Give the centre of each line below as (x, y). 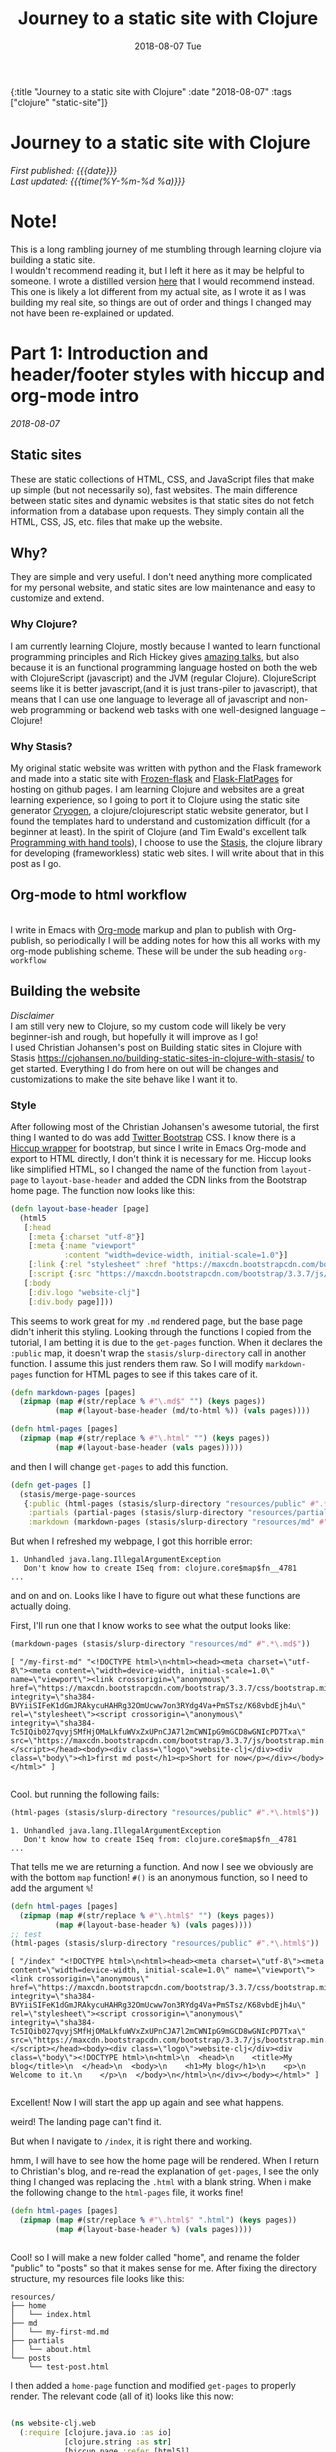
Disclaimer (32, 1015)
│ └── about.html (51, 2349)
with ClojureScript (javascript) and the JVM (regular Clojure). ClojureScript (163, 678)
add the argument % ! (52, 1888)
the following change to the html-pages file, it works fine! (127, 2193)
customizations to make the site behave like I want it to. (124, 1079)
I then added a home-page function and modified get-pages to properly (153, 2385)
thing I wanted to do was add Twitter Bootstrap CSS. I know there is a (153, 1137)
